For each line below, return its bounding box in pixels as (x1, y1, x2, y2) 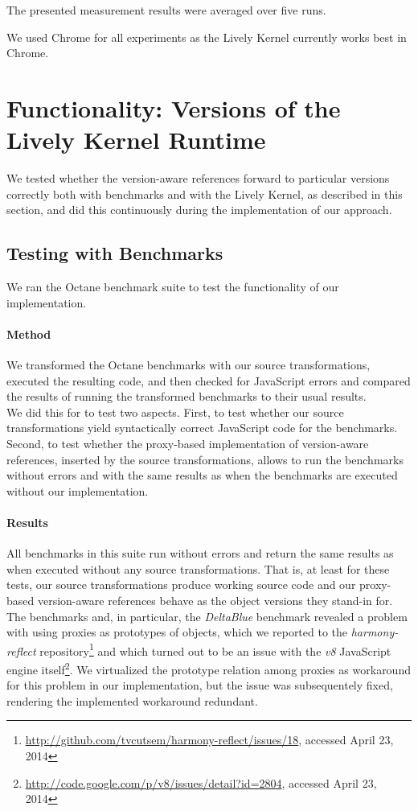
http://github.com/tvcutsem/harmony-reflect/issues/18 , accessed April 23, (25, 731, 394, 748)
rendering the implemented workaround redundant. (6, 692, 258, 709)
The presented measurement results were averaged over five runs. (6, 2, 326, 18)
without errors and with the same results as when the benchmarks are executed (6, 467, 398, 484)
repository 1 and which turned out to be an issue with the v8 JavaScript (39, 640, 391, 659)
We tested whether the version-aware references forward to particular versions (6, 170, 390, 187)
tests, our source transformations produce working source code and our (6, 576, 356, 593)
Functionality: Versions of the (6, 91, 341, 124)
